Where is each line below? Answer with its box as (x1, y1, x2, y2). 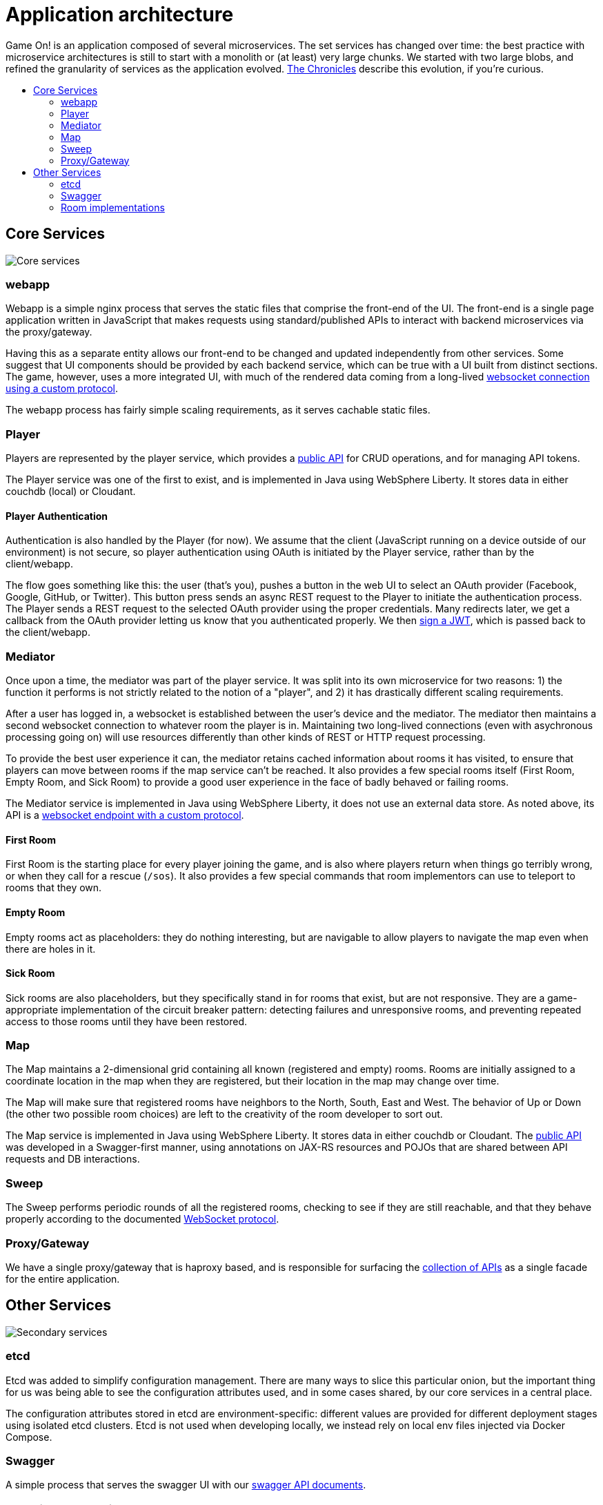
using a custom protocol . (6, 382, 119, 395)
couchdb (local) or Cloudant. (6, 485, 136, 498)
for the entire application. (6, 1272, 120, 1285)
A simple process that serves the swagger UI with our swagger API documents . (6, 1479, 366, 1491)
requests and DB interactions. (6, 1153, 140, 1165)
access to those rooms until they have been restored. (6, 1015, 248, 1027)
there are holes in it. (6, 942, 96, 955)
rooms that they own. (6, 882, 102, 894)
